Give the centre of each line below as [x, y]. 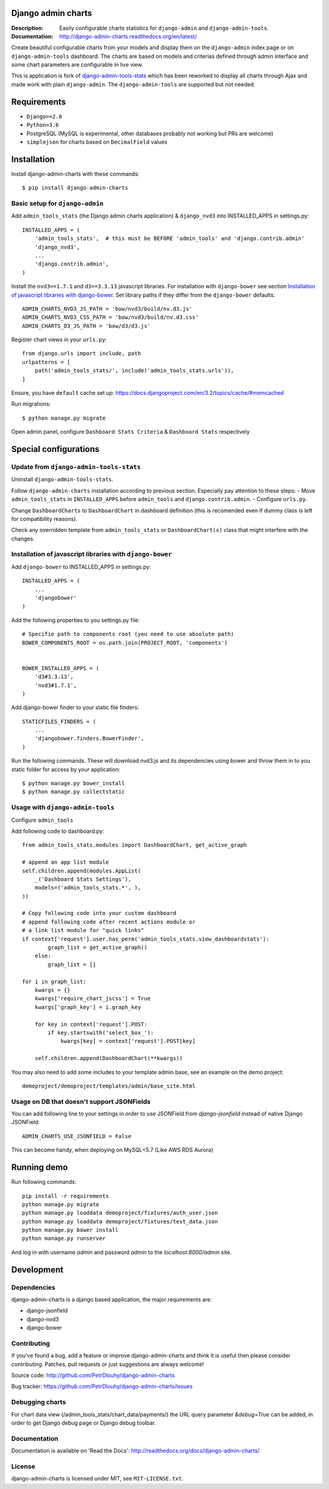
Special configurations [55, 449]
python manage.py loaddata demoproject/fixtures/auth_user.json [120, 1213]
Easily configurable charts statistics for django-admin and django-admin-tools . [164, 28]
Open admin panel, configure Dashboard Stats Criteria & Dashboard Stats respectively [130, 432]
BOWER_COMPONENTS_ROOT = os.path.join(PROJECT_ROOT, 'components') [125, 642]
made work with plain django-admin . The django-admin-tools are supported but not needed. [133, 84]
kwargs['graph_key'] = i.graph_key [88, 1007]
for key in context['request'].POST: [91, 1024]
